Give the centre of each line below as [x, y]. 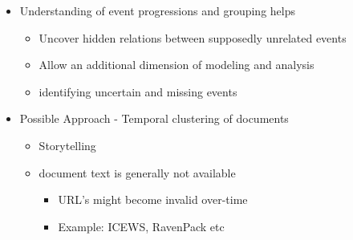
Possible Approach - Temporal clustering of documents [154, 118]
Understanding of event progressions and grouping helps [157, 10]
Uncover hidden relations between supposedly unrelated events [193, 37]
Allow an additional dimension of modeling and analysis [176, 65]
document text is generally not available [137, 172]
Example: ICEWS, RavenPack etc [141, 226]
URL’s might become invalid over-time [153, 199]
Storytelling [67, 145]
